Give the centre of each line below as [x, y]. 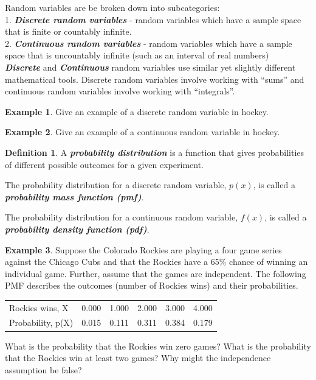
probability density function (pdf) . [77, 229]
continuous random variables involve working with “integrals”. [120, 91]
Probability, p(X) [41, 322]
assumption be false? [43, 369]
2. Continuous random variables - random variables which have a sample [149, 43]
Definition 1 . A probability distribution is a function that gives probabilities [155, 152]
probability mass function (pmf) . [74, 196]
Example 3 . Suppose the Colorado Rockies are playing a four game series [143, 249]
